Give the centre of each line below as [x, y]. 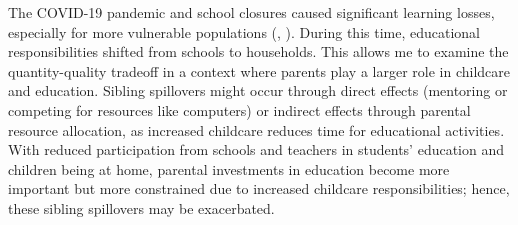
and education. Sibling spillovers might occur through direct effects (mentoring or [258, 90]
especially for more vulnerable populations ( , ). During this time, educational [244, 31]
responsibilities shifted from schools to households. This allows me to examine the [258, 51]
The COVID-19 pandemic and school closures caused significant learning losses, [251, 12]
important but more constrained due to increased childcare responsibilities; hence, [259, 188]
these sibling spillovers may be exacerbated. [141, 207]
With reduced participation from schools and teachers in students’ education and [256, 149]
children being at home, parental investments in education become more [229, 168]
